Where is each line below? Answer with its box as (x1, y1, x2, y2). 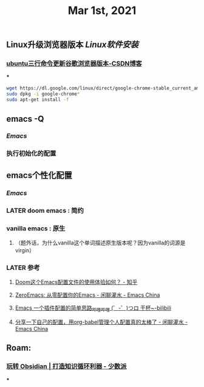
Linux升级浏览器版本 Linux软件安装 (6, 40, 138, 50)
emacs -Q (6, 113, 44, 124)
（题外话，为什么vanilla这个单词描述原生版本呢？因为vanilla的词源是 (15, 239, 186, 246)
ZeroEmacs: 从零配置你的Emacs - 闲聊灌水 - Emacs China (15, 291, 160, 299)
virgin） (15, 246, 35, 254)
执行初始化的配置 (6, 149, 56, 158)
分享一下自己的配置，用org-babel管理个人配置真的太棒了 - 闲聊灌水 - (15, 318, 188, 325)
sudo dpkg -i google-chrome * (6, 91, 80, 98)
